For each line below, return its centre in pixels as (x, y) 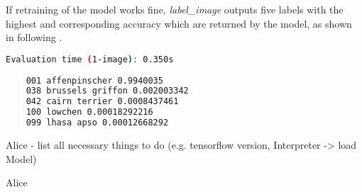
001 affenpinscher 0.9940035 (94, 80)
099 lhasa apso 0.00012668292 (97, 123)
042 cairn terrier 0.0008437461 (102, 102)
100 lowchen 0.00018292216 (89, 112)
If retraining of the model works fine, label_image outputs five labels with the (175, 9)
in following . (34, 37)
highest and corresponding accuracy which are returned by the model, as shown (179, 23)
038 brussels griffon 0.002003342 (107, 91)
